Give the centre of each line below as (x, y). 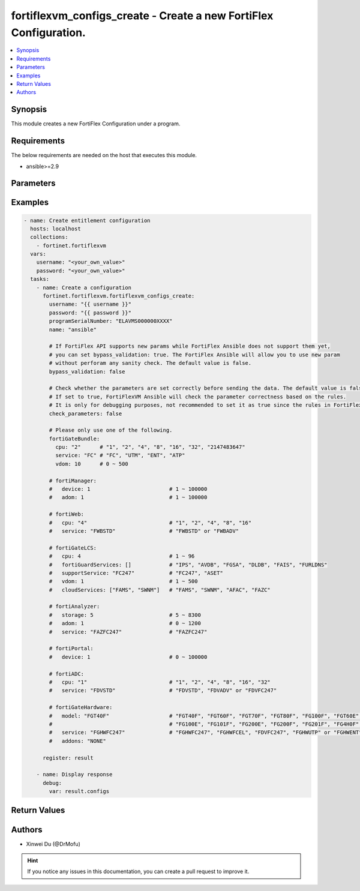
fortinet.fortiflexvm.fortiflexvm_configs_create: (119, 296)
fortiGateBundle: (74, 439)
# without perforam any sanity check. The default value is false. (150, 363)
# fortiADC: (66, 674)
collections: (49, 237)
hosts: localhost (55, 229)
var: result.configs (79, 791)
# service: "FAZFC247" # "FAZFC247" (128, 632)
